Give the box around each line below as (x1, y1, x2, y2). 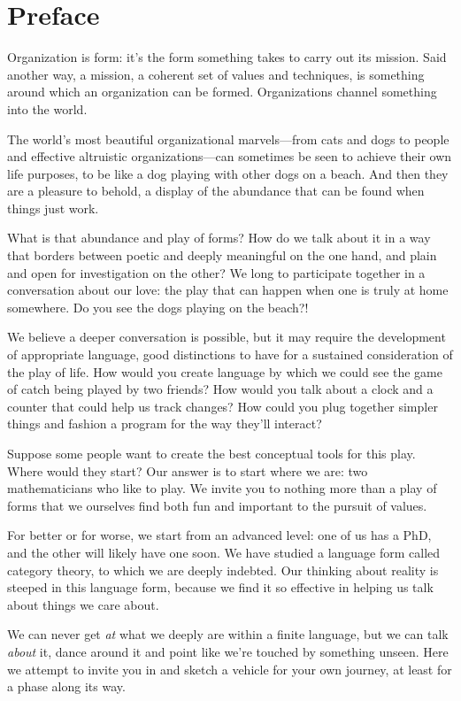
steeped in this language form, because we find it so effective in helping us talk (7, 578, 434, 597)
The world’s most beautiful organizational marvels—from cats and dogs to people (7, 129, 449, 148)
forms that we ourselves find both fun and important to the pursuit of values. (7, 496, 427, 514)
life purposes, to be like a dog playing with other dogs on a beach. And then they (7, 164, 449, 182)
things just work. (7, 198, 99, 217)
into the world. (7, 99, 88, 118)
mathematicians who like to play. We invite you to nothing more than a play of (7, 479, 437, 497)
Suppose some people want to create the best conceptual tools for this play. (7, 444, 416, 462)
